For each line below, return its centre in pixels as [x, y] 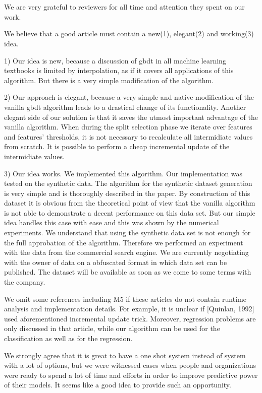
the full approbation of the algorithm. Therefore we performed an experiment [124, 242]
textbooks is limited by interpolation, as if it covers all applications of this [119, 70]
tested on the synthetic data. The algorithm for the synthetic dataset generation [128, 183]
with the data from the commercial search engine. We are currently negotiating [126, 252]
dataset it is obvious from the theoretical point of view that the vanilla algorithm [130, 203]
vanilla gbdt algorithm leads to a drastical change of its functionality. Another [125, 107]
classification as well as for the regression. [68, 338]
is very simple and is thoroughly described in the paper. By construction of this [127, 193]
